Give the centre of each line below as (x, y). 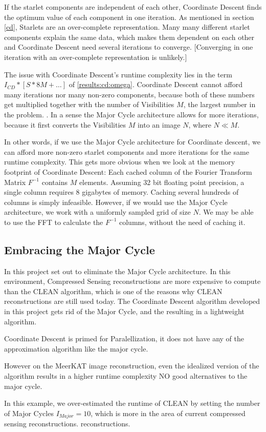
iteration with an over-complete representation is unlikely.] (96, 57)
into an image (159, 124)
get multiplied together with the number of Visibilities (89, 104)
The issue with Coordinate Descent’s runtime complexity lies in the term (118, 74)
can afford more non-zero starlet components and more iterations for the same (127, 151)
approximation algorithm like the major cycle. (76, 348)
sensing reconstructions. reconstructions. (67, 424)
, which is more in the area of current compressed (168, 413)
